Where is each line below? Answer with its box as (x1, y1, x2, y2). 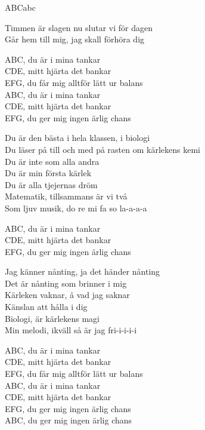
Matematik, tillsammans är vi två (5, 190, 128, 202)
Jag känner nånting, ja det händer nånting (5, 265, 160, 278)
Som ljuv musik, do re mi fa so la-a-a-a (5, 201, 147, 214)
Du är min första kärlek (5, 167, 92, 179)
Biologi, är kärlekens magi (5, 312, 100, 324)
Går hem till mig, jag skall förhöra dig (5, 33, 145, 45)
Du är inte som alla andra (5, 155, 100, 167)
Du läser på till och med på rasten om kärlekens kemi (5, 143, 200, 155)
